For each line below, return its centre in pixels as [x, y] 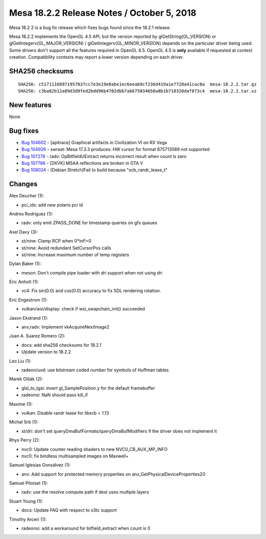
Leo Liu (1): [20, 361]
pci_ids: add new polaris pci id [52, 205]
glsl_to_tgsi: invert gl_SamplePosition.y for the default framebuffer [88, 388]
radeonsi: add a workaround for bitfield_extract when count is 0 [86, 528]
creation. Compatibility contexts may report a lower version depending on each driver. [97, 57]
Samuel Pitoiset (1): [29, 483]
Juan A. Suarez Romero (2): [37, 336]
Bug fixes [24, 131]
